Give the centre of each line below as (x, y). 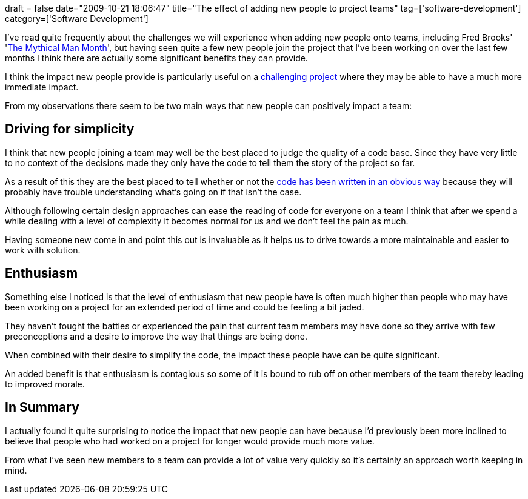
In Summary (42, 407)
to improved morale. (45, 384)
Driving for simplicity (70, 129)
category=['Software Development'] (77, 18)
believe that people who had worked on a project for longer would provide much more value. (190, 441)
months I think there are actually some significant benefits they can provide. (156, 58)
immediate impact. (42, 87)
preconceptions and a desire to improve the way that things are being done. (156, 336)
